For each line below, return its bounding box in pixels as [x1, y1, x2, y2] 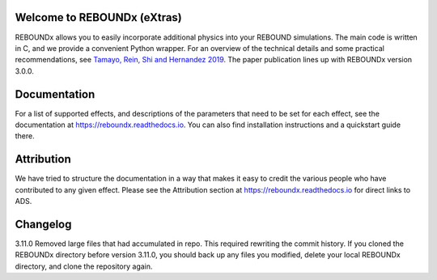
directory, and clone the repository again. [15, 261, 153, 271]
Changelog [15, 217, 72, 231]
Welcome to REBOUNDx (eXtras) [15, 11, 182, 24]
